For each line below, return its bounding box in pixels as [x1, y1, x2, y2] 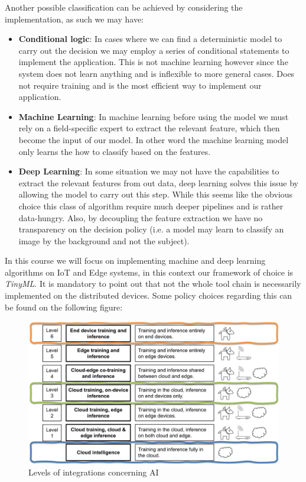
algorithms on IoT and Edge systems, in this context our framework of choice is [5, 266, 294, 278]
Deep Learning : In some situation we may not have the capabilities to [18, 165, 279, 177]
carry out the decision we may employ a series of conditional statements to [18, 44, 289, 56]
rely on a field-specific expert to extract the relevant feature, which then [18, 122, 280, 134]
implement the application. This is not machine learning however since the [18, 56, 288, 68]
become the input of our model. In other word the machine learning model [18, 133, 289, 145]
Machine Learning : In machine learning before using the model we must [18, 110, 289, 122]
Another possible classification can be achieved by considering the [5, 1, 243, 13]
